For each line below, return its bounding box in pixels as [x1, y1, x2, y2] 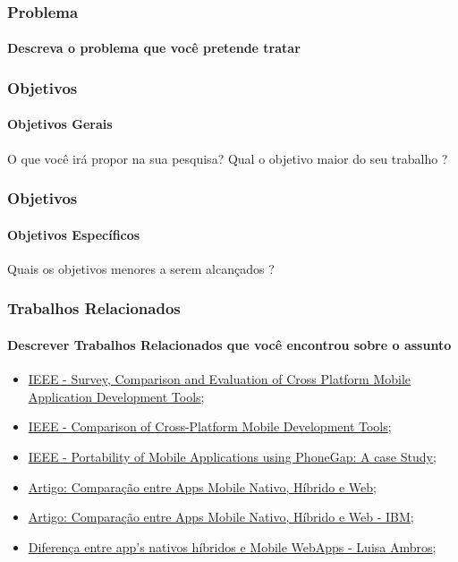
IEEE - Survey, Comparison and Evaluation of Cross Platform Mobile [28, 370, 411, 388]
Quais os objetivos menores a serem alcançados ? [7, 259, 275, 277]
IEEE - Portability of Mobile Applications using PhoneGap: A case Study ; [28, 447, 437, 465]
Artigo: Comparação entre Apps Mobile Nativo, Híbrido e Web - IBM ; [28, 507, 414, 526]
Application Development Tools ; [28, 387, 205, 405]
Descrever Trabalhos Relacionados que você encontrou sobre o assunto [7, 335, 452, 353]
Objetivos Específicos [7, 225, 140, 243]
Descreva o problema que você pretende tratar [7, 38, 301, 57]
